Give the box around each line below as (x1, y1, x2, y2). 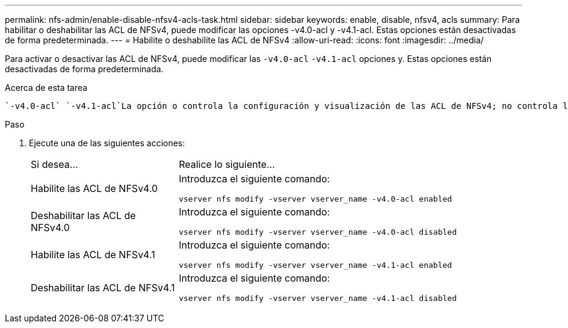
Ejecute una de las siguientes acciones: (29, 138, 185, 148)
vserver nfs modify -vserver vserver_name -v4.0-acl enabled (179, 194, 452, 203)
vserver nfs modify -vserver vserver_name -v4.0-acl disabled (179, 227, 457, 237)
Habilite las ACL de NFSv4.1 (31, 248, 155, 261)
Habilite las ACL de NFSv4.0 (31, 182, 158, 194)
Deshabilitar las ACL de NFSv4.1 (31, 281, 175, 294)
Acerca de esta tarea (5, 82, 88, 93)
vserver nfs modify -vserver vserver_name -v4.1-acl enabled (179, 261, 452, 270)
